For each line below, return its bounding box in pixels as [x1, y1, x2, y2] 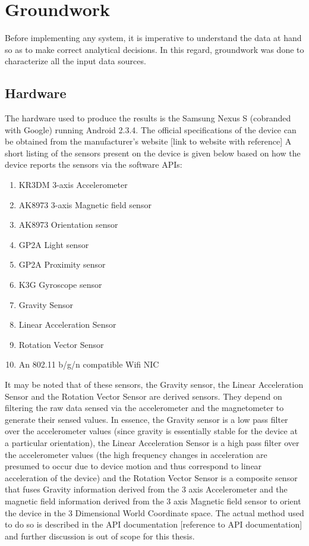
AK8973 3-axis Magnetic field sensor [18, 198, 152, 211]
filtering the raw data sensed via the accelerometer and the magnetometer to [5, 401, 284, 414]
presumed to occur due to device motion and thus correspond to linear [5, 460, 262, 472]
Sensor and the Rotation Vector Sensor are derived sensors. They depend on [5, 390, 282, 402]
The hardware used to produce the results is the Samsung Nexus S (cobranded [5, 112, 291, 124]
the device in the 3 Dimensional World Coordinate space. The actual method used [5, 506, 304, 519]
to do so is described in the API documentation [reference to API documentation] [5, 518, 302, 531]
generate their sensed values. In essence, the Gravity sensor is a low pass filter [5, 413, 288, 425]
